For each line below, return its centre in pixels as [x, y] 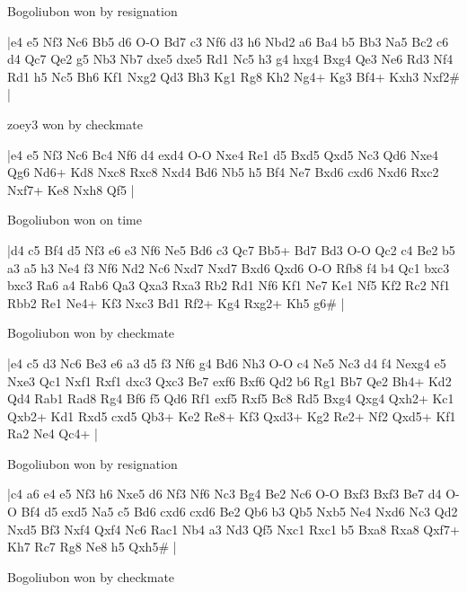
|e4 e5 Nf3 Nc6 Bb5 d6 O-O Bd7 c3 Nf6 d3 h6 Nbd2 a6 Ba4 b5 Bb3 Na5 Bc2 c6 [228, 41]
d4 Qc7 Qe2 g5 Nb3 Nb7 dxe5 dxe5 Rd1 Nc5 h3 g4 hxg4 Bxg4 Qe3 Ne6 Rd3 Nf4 [230, 59]
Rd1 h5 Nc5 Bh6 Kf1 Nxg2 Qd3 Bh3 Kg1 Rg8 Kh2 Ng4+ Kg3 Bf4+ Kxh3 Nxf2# [233, 76]
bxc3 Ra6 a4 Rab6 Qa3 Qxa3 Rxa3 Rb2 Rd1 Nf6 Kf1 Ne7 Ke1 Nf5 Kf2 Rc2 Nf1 [229, 285]
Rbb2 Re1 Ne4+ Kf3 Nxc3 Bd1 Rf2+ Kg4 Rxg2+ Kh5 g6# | [176, 302]
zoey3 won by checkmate [75, 124]
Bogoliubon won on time [75, 220]
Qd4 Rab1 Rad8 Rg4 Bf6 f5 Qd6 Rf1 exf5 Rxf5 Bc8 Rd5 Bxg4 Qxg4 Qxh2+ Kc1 [231, 398]
